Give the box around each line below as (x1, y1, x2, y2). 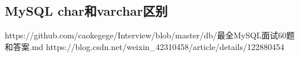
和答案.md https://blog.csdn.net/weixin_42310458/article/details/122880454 (5, 40, 284, 52)
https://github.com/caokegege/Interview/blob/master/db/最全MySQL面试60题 (5, 29, 295, 41)
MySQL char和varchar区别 (5, 2, 168, 20)
